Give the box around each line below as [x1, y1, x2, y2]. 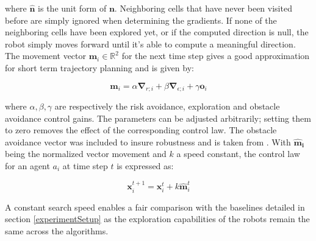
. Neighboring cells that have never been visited [114, 2, 292, 14]
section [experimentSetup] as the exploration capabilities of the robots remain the [5, 212, 310, 225]
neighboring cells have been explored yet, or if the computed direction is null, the [5, 26, 309, 38]
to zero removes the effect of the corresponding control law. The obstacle [5, 124, 277, 136]
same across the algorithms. [5, 224, 109, 237]
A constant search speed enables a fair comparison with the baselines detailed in [5, 200, 305, 213]
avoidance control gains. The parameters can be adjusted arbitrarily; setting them [5, 111, 311, 124]
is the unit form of [38, 2, 107, 14]
